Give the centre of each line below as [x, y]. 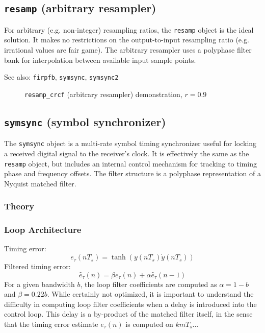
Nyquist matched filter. [40, 183]
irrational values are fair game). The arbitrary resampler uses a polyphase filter [128, 50]
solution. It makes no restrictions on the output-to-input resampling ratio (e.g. [127, 40]
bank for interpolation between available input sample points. [100, 60]
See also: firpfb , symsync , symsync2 [61, 77]
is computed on [149, 324]
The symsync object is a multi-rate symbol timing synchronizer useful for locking [130, 143]
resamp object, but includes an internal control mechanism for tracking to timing [130, 163]
